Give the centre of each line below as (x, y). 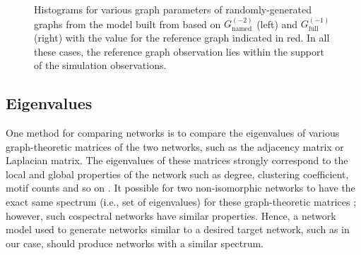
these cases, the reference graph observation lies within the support (179, 51)
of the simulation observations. (100, 65)
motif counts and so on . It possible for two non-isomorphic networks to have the (180, 188)
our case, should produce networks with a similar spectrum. (135, 243)
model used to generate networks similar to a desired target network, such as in (178, 229)
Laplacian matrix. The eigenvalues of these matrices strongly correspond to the (177, 160)
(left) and (277, 24)
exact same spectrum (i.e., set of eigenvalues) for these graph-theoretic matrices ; (181, 201)
